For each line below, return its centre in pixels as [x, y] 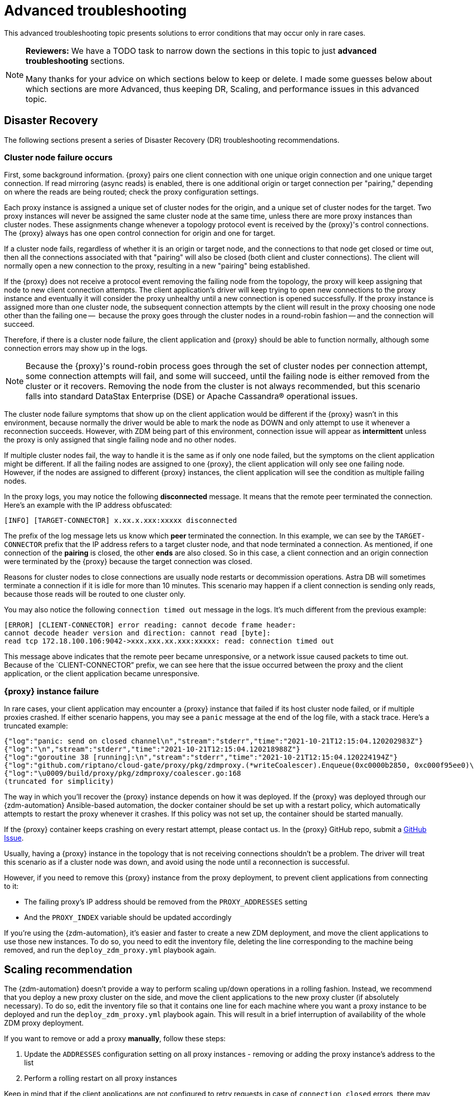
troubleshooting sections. [75, 61]
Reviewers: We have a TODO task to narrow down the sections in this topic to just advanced [201, 51]
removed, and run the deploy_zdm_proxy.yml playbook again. [110, 950]
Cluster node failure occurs [58, 157]
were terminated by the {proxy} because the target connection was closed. [128, 562]
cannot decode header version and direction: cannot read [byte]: [138, 633]
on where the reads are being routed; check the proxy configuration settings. [132, 192]
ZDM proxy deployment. [44, 1023]
